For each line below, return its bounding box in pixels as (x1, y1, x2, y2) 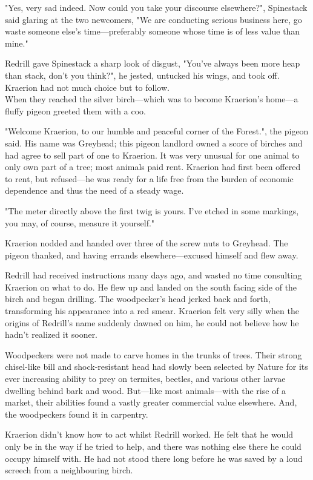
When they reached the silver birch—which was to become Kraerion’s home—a (5, 93, 298, 105)
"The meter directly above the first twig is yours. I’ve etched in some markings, (5, 204, 299, 217)
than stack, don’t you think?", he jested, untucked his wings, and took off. (5, 68, 280, 81)
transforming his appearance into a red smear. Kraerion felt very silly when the (5, 304, 299, 317)
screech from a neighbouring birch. (5, 464, 133, 476)
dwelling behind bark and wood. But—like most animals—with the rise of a (5, 384, 286, 396)
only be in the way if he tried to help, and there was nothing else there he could (5, 440, 301, 452)
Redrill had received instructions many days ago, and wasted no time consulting (5, 269, 302, 281)
